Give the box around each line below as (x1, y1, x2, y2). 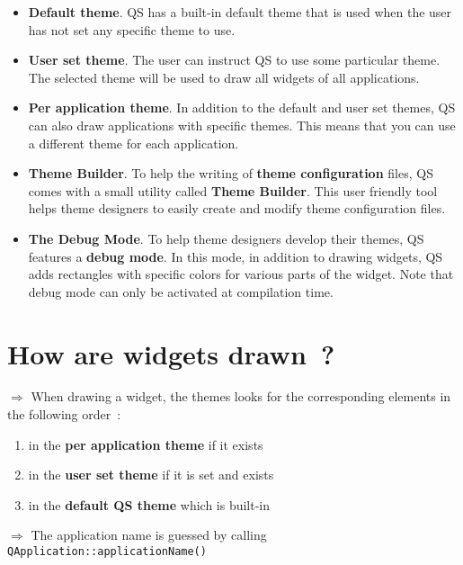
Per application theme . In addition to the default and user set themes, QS (28, 98, 456, 117)
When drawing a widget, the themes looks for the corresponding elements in (31, 387, 451, 406)
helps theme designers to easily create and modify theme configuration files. (28, 199, 446, 218)
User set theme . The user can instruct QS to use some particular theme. (28, 50, 441, 69)
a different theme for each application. (28, 133, 239, 152)
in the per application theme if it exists (28, 435, 263, 453)
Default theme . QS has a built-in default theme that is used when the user (28, 3, 452, 21)
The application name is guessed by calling (31, 525, 267, 544)
